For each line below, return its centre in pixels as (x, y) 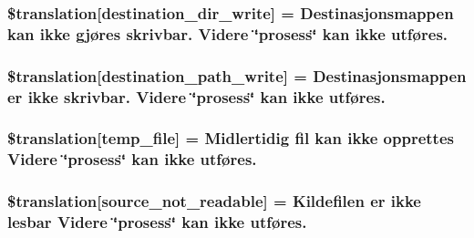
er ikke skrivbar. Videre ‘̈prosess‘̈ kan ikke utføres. (196, 96)
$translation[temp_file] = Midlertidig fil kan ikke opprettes (231, 138)
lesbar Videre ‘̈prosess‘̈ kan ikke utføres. (157, 222)
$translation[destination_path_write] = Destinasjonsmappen (237, 75)
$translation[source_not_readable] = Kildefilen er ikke (214, 201)
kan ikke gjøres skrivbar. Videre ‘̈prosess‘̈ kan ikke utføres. (228, 33)
